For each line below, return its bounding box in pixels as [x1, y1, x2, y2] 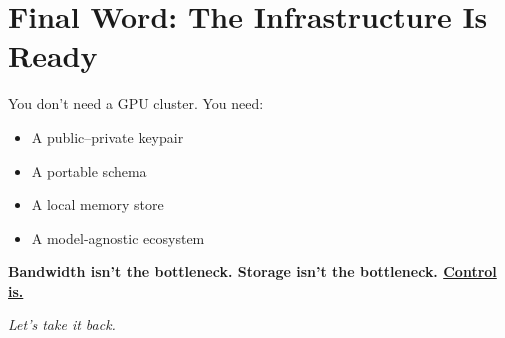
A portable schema [31, 160, 147, 181]
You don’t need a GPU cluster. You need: [8, 93, 264, 114]
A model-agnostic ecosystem [31, 227, 205, 248]
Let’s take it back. [8, 314, 116, 335]
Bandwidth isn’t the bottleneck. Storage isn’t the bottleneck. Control [8, 261, 497, 282]
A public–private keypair [31, 126, 184, 147]
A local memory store [31, 194, 164, 215]
